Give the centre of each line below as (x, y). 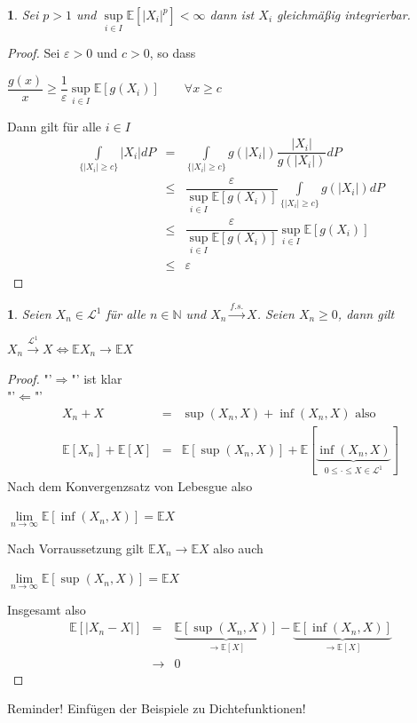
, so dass (173, 53)
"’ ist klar (97, 378)
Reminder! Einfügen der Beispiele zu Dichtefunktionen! (157, 708)
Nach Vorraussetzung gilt (76, 548)
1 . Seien (29, 314)
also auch (238, 548)
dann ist (232, 14)
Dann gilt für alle (55, 126)
